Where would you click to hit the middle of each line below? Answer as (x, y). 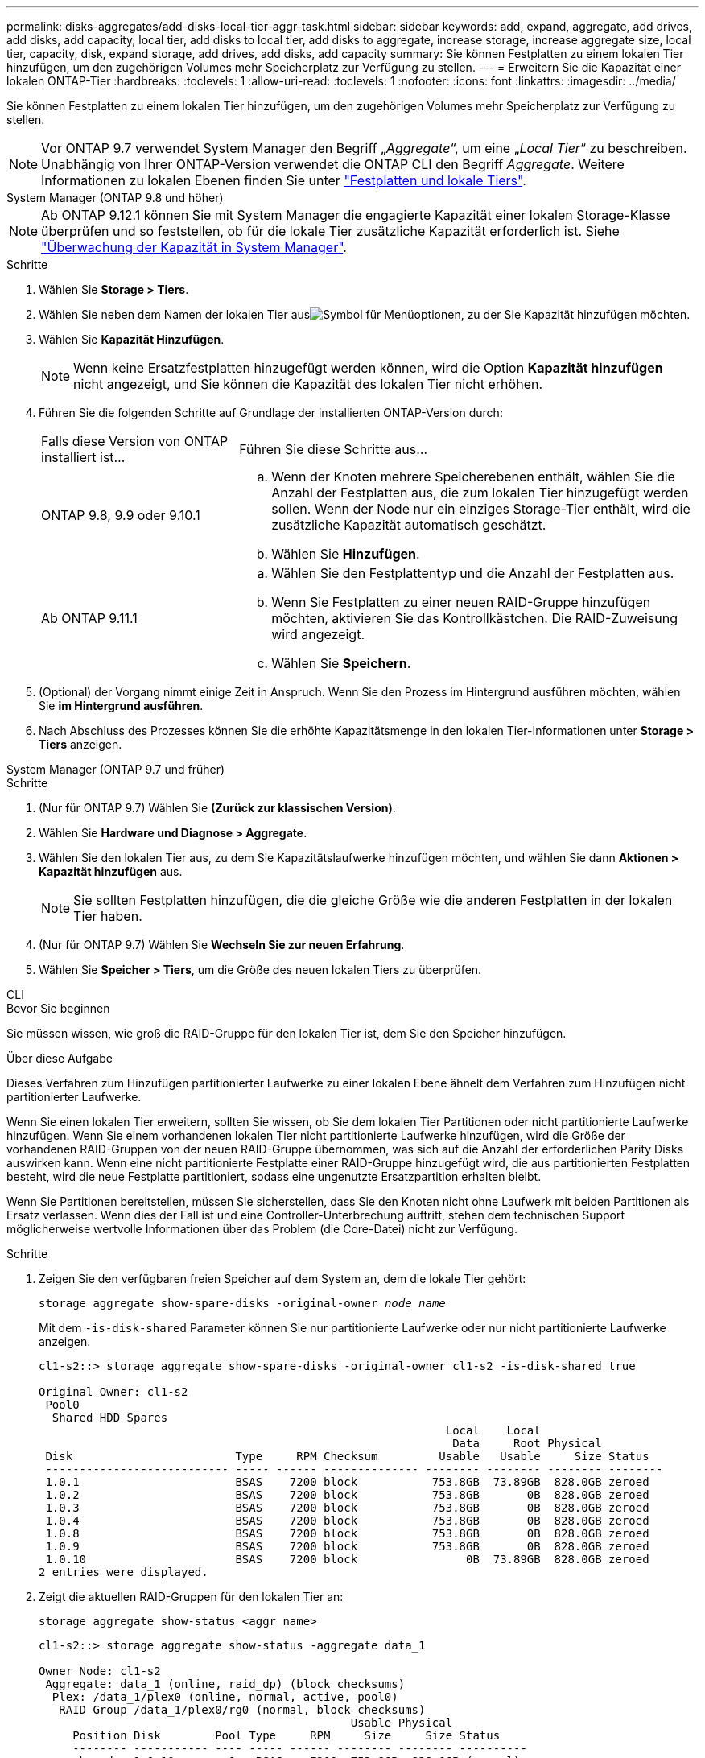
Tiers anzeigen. (80, 744)
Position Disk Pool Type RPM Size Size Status (287, 1735)
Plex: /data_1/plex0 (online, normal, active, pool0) (225, 1697)
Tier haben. (108, 916)
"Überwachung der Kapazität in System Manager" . (194, 247)
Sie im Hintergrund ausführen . (121, 706)
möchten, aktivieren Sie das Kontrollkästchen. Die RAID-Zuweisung (474, 618)
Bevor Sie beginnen (58, 1008)
